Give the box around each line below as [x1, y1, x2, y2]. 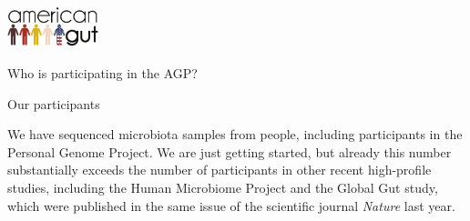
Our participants [7, 94, 100, 113]
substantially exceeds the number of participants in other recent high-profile [7, 160, 432, 179]
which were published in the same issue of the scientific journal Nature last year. [7, 196, 455, 215]
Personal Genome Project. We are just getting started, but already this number [7, 142, 452, 161]
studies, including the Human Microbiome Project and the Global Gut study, [7, 177, 438, 196]
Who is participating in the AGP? [7, 63, 198, 82]
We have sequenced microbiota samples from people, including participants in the [7, 125, 463, 144]
